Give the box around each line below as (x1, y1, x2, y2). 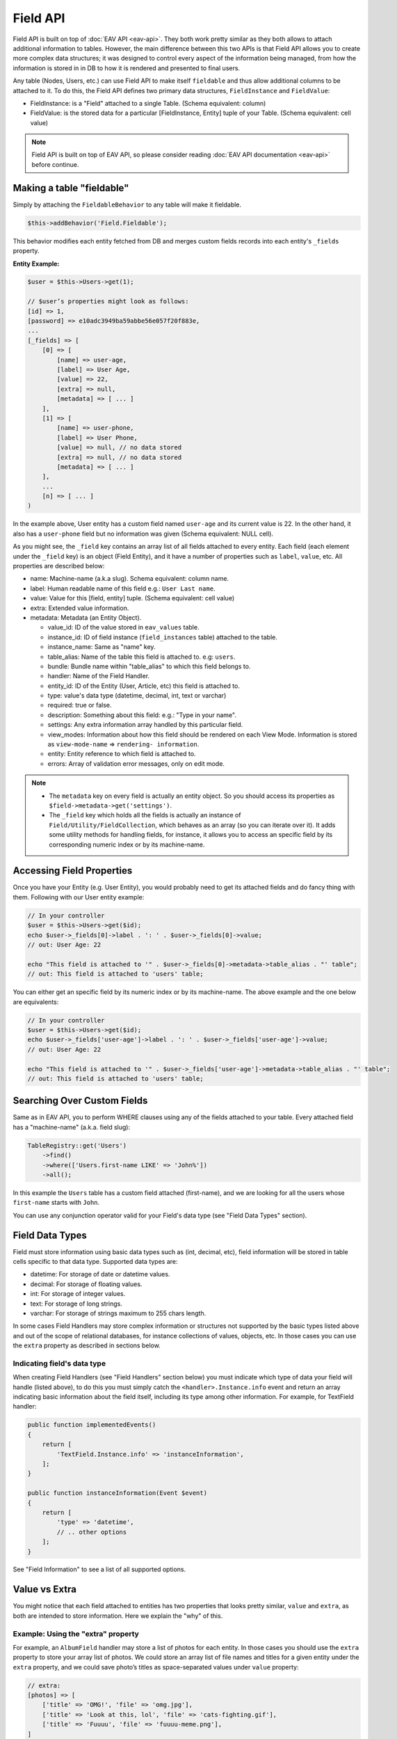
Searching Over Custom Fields (13, 1095, 148, 1107)
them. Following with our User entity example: (13, 892, 145, 901)
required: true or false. (47, 701, 112, 710)
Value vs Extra (13, 1583, 76, 1596)
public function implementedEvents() (27, 1421, 156, 1429)
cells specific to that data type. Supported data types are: (13, 1258, 178, 1265)
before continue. (31, 160, 79, 168)
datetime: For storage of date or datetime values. (30, 1270, 170, 1279)
